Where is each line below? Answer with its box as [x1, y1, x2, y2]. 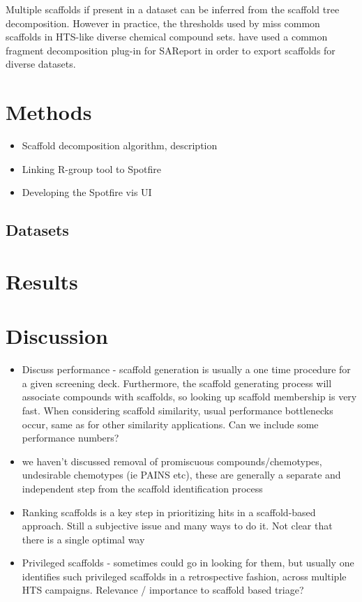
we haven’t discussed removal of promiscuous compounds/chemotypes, [22, 453, 322, 468]
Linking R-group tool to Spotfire [22, 161, 162, 176]
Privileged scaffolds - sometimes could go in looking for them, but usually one [22, 555, 354, 570]
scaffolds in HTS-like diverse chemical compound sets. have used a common [6, 29, 328, 44]
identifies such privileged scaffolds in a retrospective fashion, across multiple [22, 569, 347, 583]
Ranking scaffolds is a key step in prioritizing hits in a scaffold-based [22, 504, 316, 519]
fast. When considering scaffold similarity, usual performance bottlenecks [22, 402, 333, 417]
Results [6, 266, 78, 295]
